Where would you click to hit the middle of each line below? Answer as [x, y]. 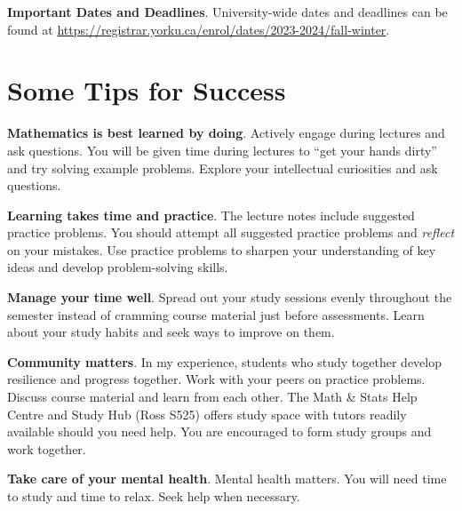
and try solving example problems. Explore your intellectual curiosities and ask [223, 168]
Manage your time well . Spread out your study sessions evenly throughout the [230, 297]
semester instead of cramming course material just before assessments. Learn [216, 314]
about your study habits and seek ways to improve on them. [171, 332]
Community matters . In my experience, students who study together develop [225, 361]
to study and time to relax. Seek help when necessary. [154, 496]
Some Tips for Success [147, 90]
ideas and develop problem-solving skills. [118, 267]
